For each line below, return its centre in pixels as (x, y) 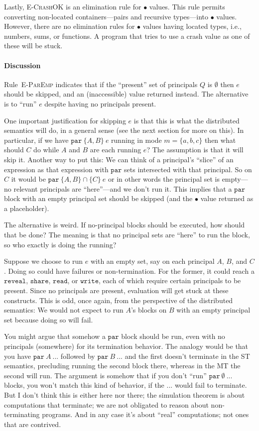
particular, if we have (36, 140)
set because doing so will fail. (49, 319)
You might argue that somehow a (55, 336)
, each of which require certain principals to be (170, 280)
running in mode (136, 140)
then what (220, 140)
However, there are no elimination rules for (69, 26)
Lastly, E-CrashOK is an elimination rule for (73, 6)
